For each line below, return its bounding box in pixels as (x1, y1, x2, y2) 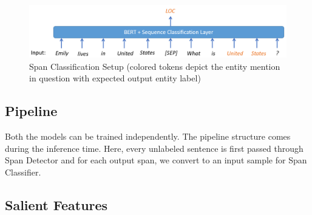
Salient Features (5, 195, 108, 214)
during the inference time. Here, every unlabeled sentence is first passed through (5, 142, 304, 154)
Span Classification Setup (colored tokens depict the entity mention (29, 60, 280, 72)
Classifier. (5, 165, 41, 178)
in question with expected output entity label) (29, 72, 201, 84)
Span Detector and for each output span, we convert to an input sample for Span (5, 154, 307, 166)
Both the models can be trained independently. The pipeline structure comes (5, 129, 291, 142)
